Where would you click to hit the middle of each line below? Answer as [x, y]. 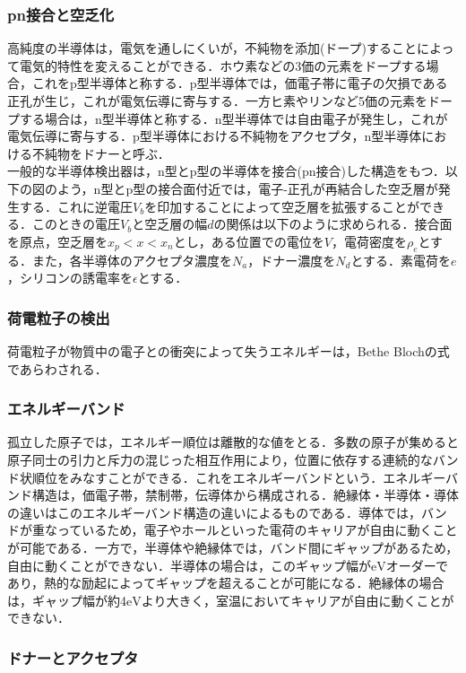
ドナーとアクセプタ [73, 657]
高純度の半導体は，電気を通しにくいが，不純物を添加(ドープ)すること [212, 48]
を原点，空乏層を [57, 241]
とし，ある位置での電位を [249, 241]
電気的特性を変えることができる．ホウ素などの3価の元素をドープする [223, 65]
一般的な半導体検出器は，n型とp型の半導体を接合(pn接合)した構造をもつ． [226, 171]
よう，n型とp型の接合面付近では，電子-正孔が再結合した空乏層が [247, 188]
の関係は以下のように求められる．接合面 [333, 224]
